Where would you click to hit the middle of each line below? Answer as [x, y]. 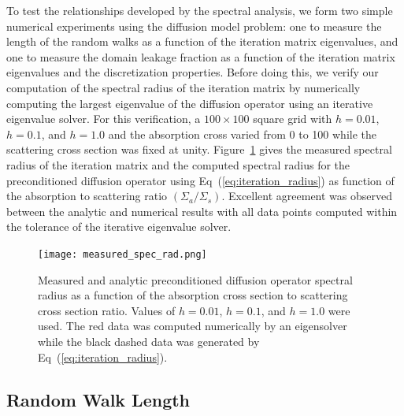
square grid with [293, 119]
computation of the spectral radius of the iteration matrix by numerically [183, 87]
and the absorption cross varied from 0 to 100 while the [243, 134]
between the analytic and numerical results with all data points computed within [202, 211]
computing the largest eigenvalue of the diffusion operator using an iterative [190, 103]
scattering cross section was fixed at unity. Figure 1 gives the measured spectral [199, 149]
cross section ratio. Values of [107, 310]
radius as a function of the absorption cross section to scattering [193, 295]
